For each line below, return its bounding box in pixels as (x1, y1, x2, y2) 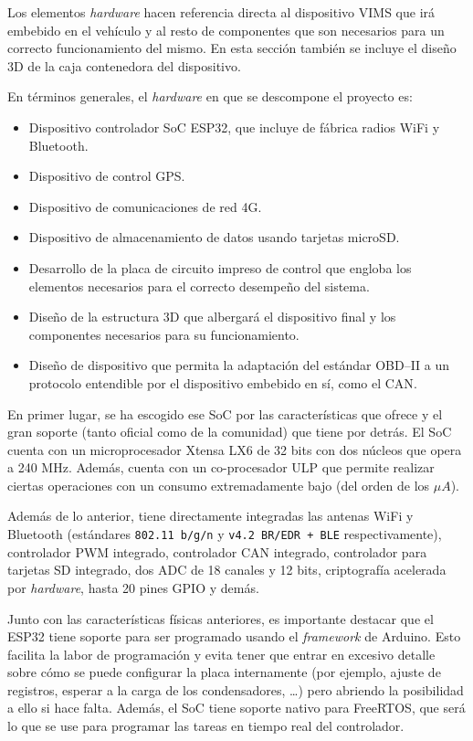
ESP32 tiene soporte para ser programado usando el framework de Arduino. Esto (7, 627, 461, 646)
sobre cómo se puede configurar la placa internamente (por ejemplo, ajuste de (7, 662, 441, 682)
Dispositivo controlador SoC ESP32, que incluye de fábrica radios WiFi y (28, 117, 440, 136)
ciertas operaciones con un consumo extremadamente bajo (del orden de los (7, 475, 430, 494)
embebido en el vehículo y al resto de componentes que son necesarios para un (7, 20, 445, 39)
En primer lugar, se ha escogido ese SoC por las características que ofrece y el (7, 404, 443, 423)
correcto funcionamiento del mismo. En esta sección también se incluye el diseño (7, 38, 457, 58)
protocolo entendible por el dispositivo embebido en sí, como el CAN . (28, 373, 417, 392)
